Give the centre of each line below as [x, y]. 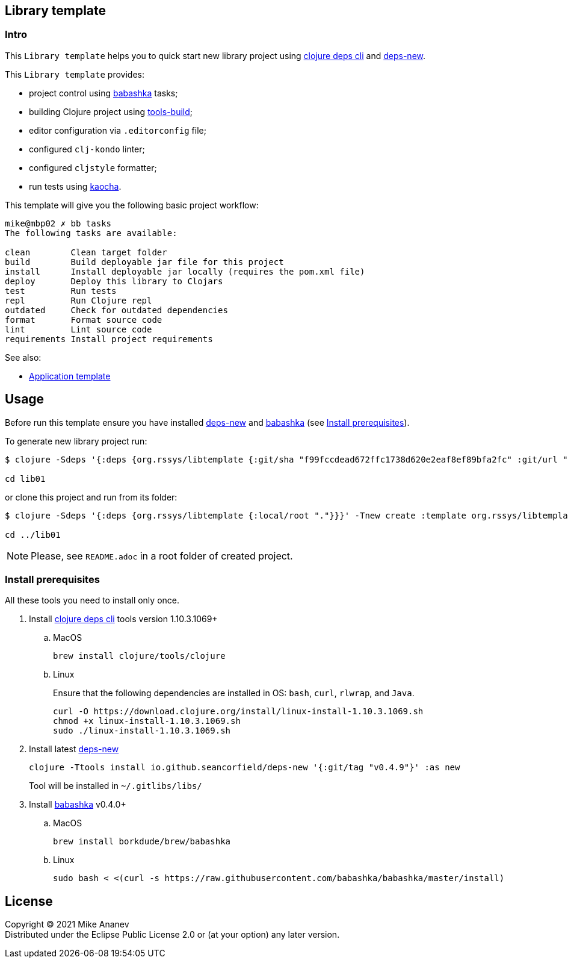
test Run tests [61, 291]
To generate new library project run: [76, 441]
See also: [23, 357]
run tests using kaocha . [75, 186]
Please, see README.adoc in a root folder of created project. [162, 556]
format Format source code [84, 319]
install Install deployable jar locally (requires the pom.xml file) [185, 271]
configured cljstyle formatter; [93, 167]
